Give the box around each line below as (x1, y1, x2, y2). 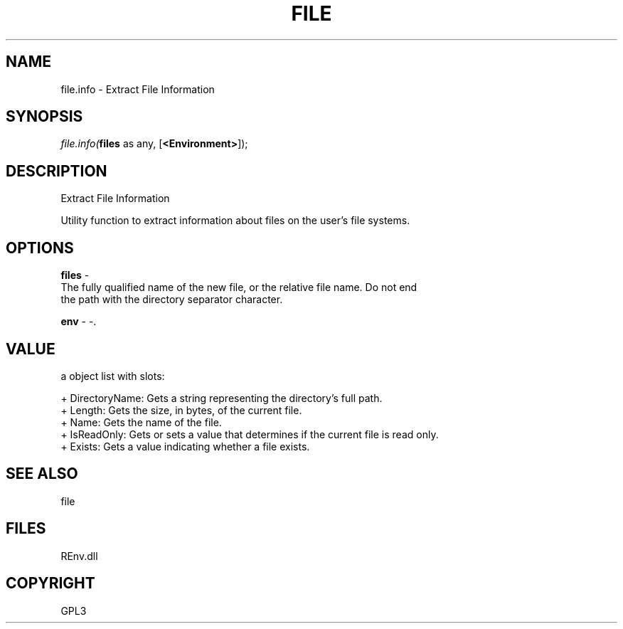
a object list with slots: (60, 369, 165, 382)
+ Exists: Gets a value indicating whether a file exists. (60, 440, 310, 453)
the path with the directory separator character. (60, 293, 283, 306)
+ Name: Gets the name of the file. (60, 416, 222, 428)
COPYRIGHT (6, 574, 95, 593)
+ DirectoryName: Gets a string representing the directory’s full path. (60, 391, 383, 404)
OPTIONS (6, 238, 74, 257)
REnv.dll (60, 549, 98, 562)
